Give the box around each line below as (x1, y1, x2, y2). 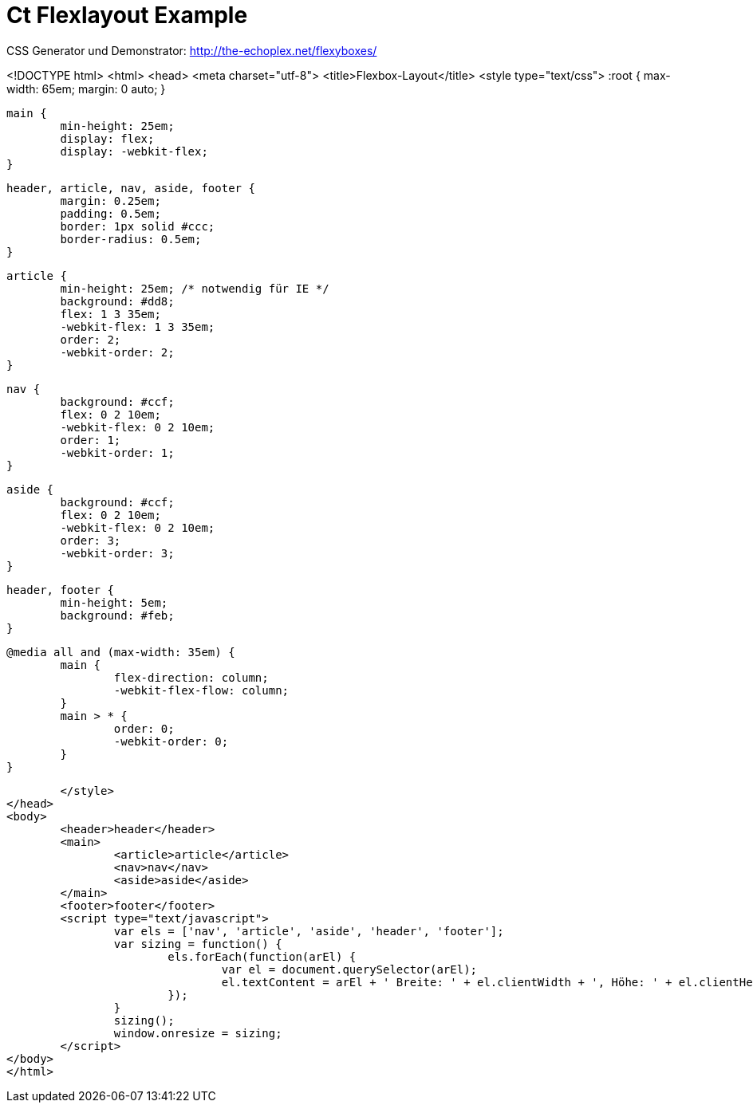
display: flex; (60, 132, 155, 145)
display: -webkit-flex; (60, 144, 208, 158)
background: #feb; (60, 608, 175, 622)
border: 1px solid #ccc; (60, 219, 215, 233)
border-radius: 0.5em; (60, 232, 202, 246)
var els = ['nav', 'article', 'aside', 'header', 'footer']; (113, 924, 504, 938)
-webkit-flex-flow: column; (113, 683, 290, 697)
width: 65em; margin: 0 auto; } (6, 81, 166, 96)
